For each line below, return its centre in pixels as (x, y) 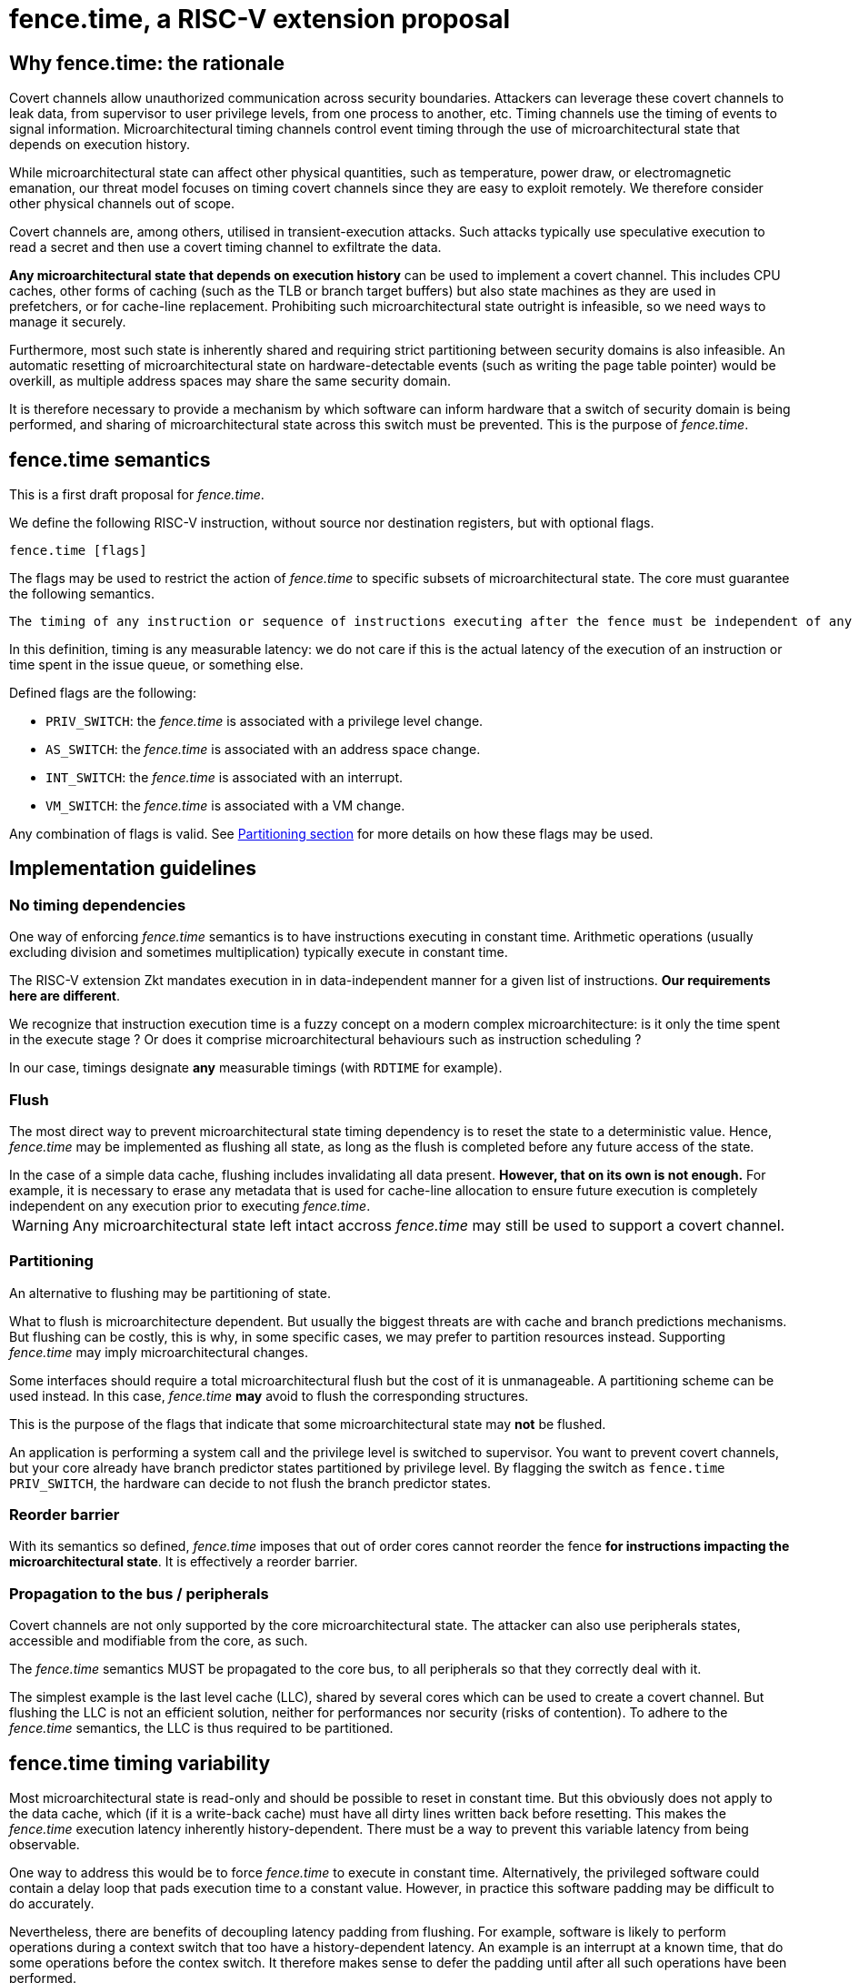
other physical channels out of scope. (122, 204)
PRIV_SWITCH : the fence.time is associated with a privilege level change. (265, 721)
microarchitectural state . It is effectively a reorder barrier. (184, 1562)
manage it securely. (68, 322)
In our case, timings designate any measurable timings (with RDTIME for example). (256, 1068)
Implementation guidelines (133, 869)
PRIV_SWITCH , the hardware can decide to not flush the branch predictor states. (250, 1483)
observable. (45, 1845)
